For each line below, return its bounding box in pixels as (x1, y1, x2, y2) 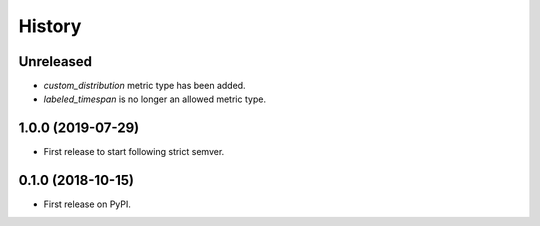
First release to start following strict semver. (43, 146, 225, 158)
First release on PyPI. (43, 198, 132, 210)
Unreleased (18, 53, 93, 70)
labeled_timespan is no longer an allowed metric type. (43, 93, 267, 105)
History (18, 15, 82, 37)
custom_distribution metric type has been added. (43, 80, 246, 92)
